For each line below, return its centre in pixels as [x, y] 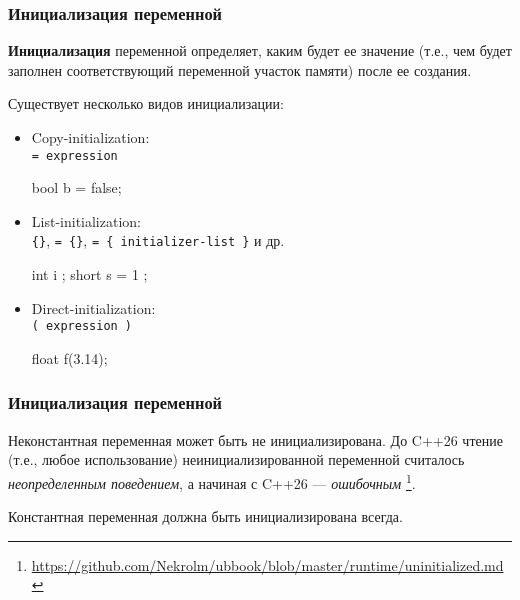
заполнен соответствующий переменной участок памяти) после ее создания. [240, 69]
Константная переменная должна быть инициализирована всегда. [205, 516]
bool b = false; [76, 187]
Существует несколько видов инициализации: [146, 103]
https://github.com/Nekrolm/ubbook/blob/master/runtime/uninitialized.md [267, 564]
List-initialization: [86, 220]
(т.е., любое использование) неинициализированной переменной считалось [236, 459]
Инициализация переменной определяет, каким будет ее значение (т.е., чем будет [260, 50]
